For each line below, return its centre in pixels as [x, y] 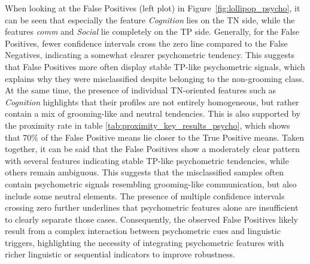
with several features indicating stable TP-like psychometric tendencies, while [147, 160]
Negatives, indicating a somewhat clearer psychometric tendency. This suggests [150, 55]
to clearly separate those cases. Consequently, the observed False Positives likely [151, 219]
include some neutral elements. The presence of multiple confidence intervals [145, 195]
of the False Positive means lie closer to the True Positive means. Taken [173, 137]
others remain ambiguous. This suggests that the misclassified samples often [144, 172]
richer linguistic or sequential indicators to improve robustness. [120, 254]
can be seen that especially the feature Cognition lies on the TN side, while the [150, 19]
